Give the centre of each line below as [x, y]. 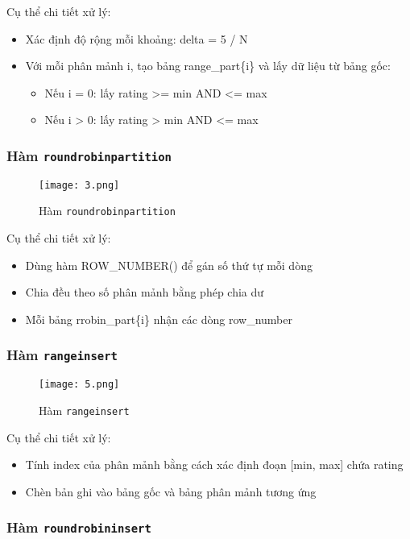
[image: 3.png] [79, 185]
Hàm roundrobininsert [79, 527]
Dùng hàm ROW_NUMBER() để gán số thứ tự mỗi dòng [169, 265]
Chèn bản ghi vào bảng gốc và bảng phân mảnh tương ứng [171, 491]
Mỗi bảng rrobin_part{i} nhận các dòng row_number [159, 319]
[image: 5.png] [79, 385]
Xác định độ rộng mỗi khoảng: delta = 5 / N [137, 38]
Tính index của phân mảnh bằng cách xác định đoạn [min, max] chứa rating [214, 464]
